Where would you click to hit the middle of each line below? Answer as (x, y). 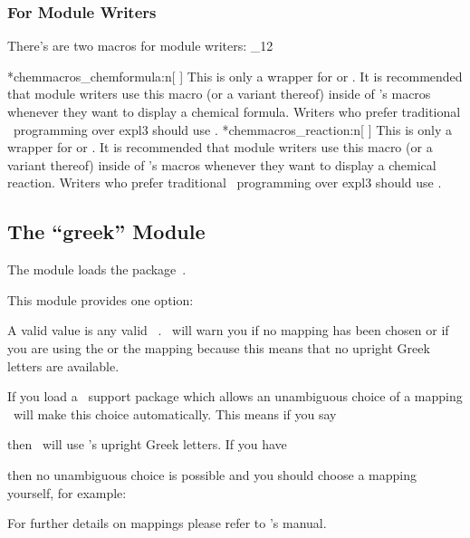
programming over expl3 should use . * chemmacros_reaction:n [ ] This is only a (232, 129)
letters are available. (63, 365)
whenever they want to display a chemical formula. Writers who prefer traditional (234, 111)
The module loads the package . (97, 269)
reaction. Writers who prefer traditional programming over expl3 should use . (225, 183)
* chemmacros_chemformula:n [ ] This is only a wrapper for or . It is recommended (235, 76)
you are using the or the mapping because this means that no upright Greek (219, 347)
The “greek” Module (106, 231)
